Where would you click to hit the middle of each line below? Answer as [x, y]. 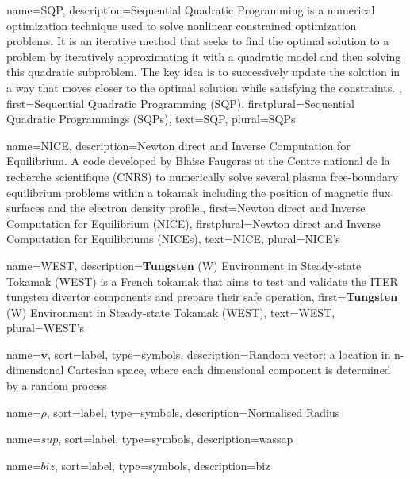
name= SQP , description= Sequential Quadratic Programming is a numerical [191, 10]
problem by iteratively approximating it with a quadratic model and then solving [204, 56]
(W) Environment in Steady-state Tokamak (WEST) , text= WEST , [171, 312]
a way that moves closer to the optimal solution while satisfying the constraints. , [204, 87]
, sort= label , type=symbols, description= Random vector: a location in [219, 354]
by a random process [57, 386]
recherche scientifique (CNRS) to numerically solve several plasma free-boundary [202, 176]
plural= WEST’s [45, 328]
